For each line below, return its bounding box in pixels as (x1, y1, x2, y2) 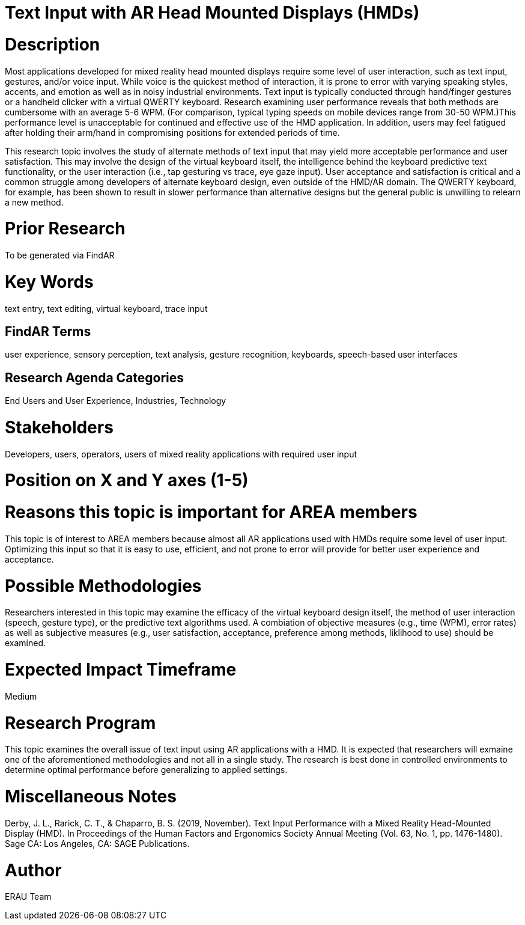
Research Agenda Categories (5, 370, 184, 385)
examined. (5, 638, 46, 649)
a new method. (5, 197, 64, 207)
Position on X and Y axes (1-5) (5, 470, 249, 491)
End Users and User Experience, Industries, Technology (5, 395, 226, 406)
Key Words (5, 271, 94, 292)
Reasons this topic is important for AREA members (5, 502, 417, 523)
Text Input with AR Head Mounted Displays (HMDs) (5, 2, 420, 23)
